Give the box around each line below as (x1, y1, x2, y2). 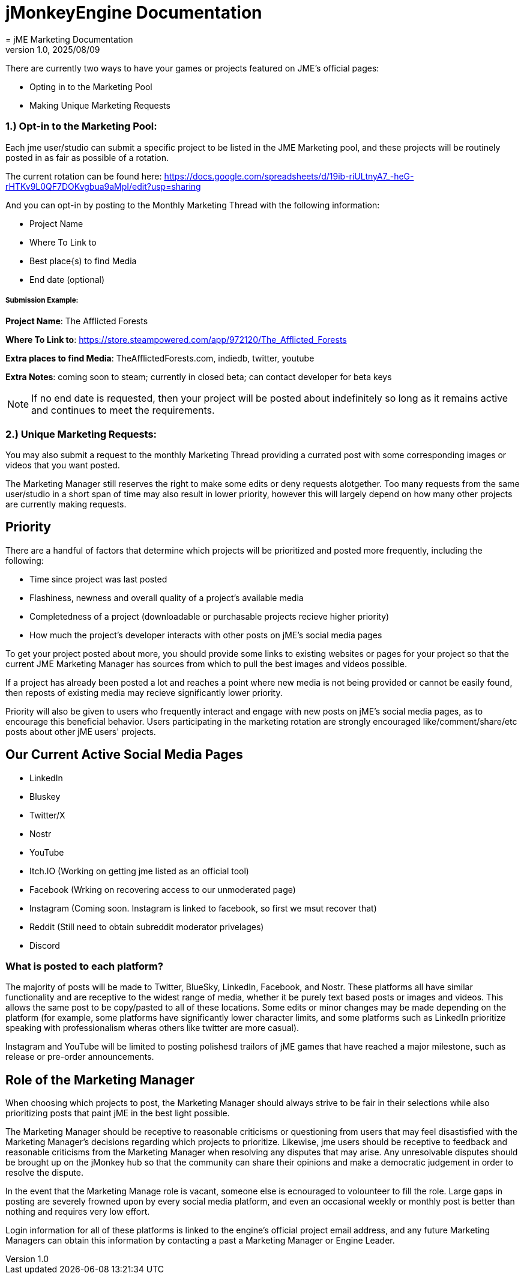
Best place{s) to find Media (29, 255, 137, 266)
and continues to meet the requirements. (31, 404, 215, 417)
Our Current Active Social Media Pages (5, 747, 243, 763)
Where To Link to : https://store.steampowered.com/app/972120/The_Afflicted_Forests (5, 334, 347, 345)
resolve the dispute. (5, 1167, 83, 1178)
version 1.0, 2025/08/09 (5, 44, 100, 55)
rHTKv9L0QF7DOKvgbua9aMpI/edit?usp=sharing (5, 181, 201, 192)
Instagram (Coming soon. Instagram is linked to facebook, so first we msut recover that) (29, 903, 377, 913)
